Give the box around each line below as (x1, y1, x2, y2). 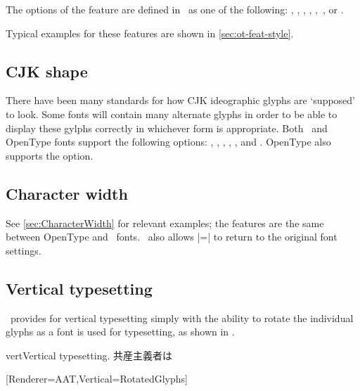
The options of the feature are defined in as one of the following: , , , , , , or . (6, 2, 344, 16)
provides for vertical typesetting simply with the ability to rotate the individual (10, 310, 354, 325)
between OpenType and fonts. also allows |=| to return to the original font (6, 229, 337, 244)
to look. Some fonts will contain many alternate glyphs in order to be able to (6, 106, 337, 121)
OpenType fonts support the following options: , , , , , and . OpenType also (6, 134, 331, 149)
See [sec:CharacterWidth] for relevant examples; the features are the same (6, 215, 324, 230)
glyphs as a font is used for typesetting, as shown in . (6, 324, 235, 339)
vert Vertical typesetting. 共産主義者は (6, 347, 173, 362)
